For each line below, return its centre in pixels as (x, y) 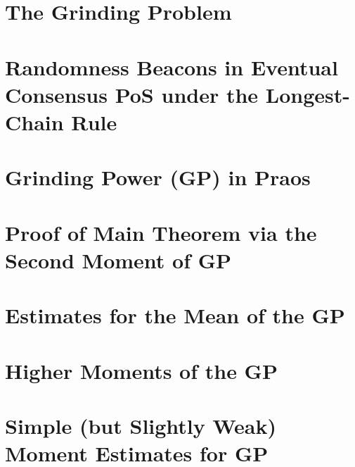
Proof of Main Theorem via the (161, 232)
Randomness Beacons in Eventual (172, 67)
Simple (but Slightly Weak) (141, 425)
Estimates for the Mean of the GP (175, 315)
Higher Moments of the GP (141, 370)
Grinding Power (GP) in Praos (158, 177)
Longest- (308, 94)
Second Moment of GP (118, 260)
